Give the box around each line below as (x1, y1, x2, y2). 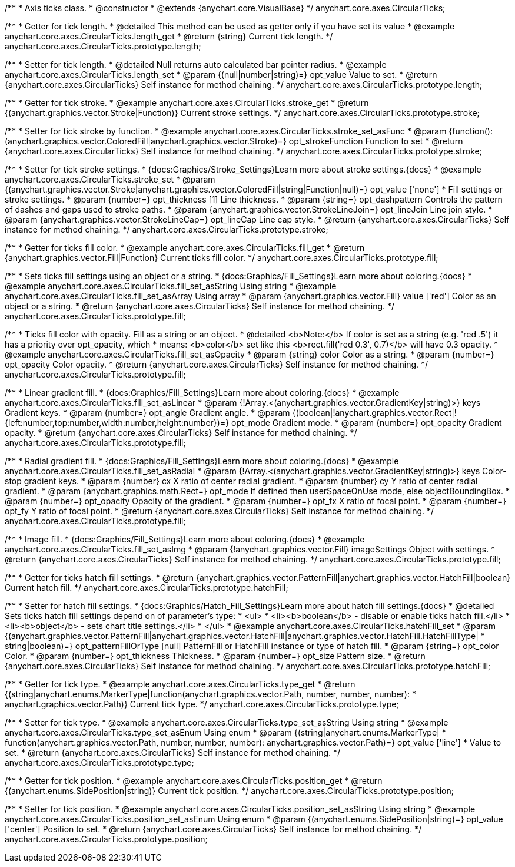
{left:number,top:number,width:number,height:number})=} (5, 418, 230, 428)
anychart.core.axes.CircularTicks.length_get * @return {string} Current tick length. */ (5, 31, 333, 41)
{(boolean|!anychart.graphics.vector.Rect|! (292, 408, 457, 418)
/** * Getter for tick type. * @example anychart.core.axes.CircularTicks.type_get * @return (5, 679, 355, 689)
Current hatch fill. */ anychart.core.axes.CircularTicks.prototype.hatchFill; (5, 583, 288, 593)
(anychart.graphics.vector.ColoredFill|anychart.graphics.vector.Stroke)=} (5, 136, 287, 146)
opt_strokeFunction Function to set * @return (288, 136, 463, 146)
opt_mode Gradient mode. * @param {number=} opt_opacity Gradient (231, 418, 502, 428)
